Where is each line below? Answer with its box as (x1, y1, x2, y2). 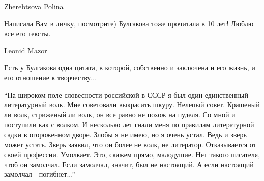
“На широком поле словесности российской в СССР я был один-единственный (4, 89, 248, 100)
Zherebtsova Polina (4, 1, 64, 11)
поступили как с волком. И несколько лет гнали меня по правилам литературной (4, 119, 254, 130)
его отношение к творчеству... (4, 72, 97, 82)
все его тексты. (4, 28, 51, 39)
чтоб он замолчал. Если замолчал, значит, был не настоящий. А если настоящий (4, 159, 254, 169)
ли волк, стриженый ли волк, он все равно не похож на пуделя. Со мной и (4, 109, 236, 119)
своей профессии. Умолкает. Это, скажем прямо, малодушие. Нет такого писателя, (4, 149, 260, 160)
